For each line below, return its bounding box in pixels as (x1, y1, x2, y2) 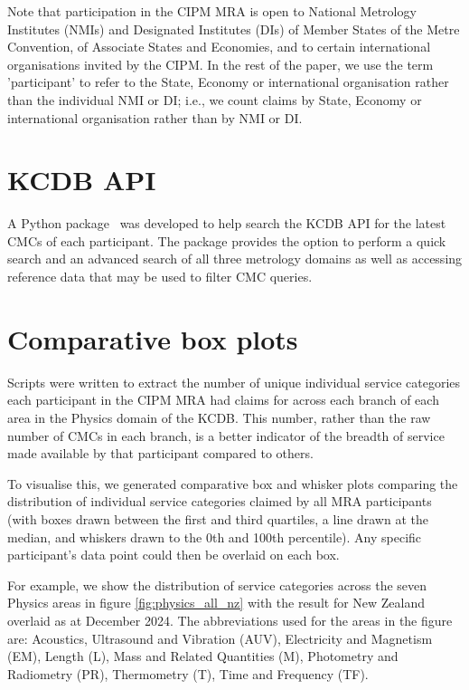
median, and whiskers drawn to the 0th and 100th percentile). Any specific (7, 527, 422, 546)
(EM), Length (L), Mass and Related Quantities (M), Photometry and (7, 647, 399, 666)
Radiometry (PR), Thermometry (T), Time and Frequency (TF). (7, 664, 369, 683)
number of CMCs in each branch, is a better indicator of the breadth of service (7, 426, 445, 445)
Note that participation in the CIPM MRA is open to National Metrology (7, 2, 417, 20)
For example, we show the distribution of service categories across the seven (7, 575, 427, 594)
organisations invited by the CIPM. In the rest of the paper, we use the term (7, 54, 434, 73)
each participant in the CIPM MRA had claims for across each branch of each (7, 390, 439, 409)
